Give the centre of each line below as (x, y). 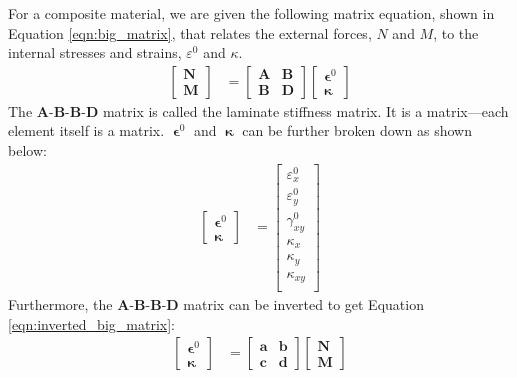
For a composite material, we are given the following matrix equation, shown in (251, 13)
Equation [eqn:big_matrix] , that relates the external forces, (190, 32)
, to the (456, 32)
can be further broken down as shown (357, 130)
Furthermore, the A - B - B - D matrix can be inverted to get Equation (216, 304)
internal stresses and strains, (95, 52)
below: (27, 150)
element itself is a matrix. (86, 130)
